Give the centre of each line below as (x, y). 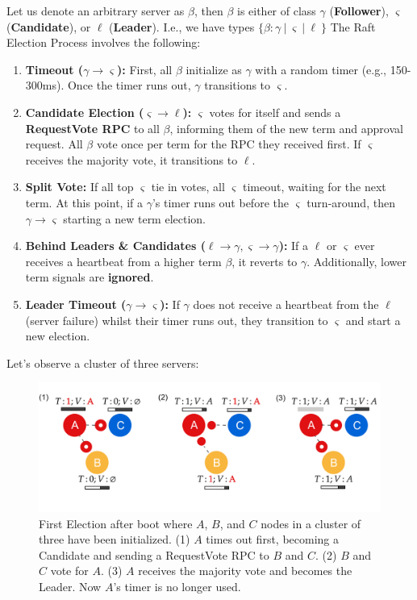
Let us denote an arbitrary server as (96, 10)
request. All (54, 144)
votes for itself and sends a (275, 112)
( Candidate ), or (49, 26)
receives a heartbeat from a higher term (123, 261)
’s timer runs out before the (220, 202)
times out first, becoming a (272, 539)
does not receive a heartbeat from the (286, 304)
